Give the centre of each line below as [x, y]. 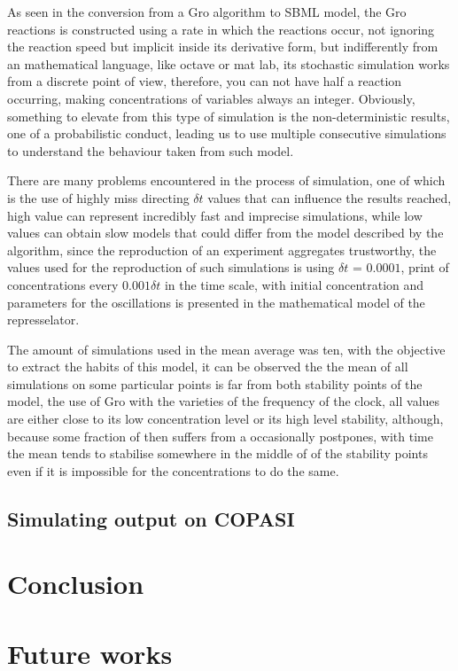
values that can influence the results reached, [330, 197]
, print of [425, 267]
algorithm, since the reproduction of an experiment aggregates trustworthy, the [222, 250]
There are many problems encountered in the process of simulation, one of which [226, 180]
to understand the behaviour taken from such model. [151, 150]
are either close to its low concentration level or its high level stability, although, [225, 419]
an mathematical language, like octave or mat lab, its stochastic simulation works [229, 63]
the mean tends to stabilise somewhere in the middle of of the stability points [217, 453]
